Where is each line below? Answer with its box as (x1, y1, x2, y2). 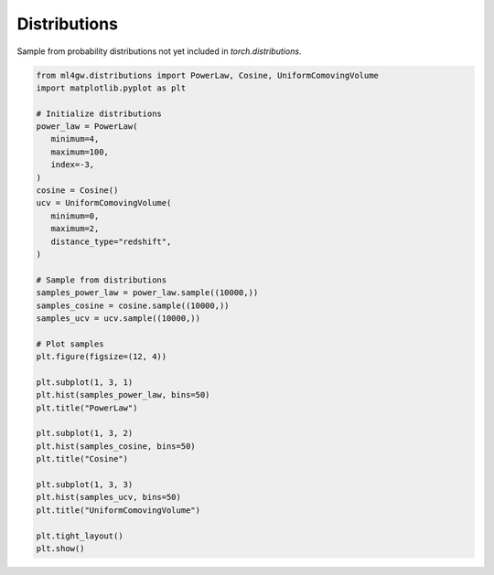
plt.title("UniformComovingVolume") (36, 505, 201, 516)
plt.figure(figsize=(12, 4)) (36, 352, 167, 362)
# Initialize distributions (36, 108, 162, 119)
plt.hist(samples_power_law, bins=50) (36, 389, 210, 400)
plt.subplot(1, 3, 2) (36, 428, 134, 439)
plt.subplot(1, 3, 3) (36, 480, 134, 490)
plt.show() (36, 543, 85, 553)
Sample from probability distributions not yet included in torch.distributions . (16, 46, 302, 57)
